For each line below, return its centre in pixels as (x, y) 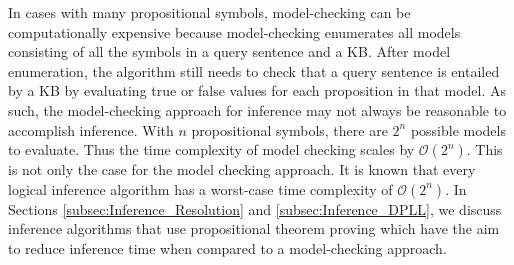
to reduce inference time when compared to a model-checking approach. (227, 247)
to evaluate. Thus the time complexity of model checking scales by (211, 149)
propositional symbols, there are (289, 129)
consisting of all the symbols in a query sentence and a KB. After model (229, 51)
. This (484, 149)
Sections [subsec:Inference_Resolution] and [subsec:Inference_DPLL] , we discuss (255, 208)
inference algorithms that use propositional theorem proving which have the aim (254, 228)
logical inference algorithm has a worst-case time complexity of (200, 188)
